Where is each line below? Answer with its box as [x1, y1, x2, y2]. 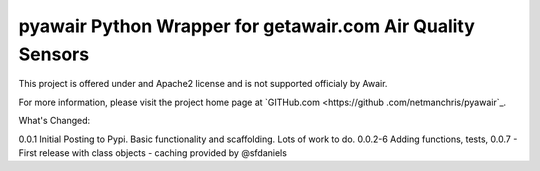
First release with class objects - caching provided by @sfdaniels [18, 146, 287, 159]
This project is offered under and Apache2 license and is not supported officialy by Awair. [18, 78, 388, 90]
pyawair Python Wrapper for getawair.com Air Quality [18, 15, 475, 37]
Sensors [18, 43, 90, 65]
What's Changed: [18, 115, 91, 127]
